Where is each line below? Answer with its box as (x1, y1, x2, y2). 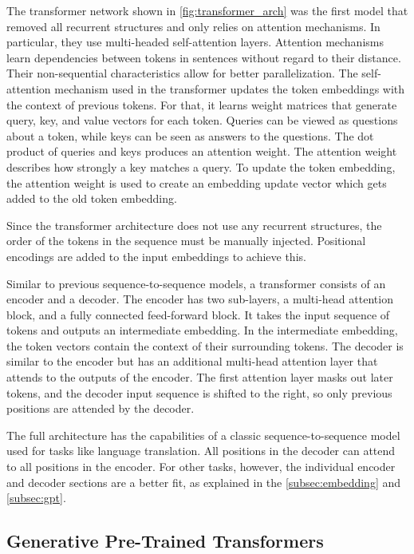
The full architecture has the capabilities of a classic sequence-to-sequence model (6, 426, 400, 443)
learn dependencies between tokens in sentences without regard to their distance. (6, 49, 401, 65)
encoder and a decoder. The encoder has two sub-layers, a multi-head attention (6, 291, 393, 307)
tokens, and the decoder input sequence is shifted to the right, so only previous (6, 384, 392, 401)
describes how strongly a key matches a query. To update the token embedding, (6, 158, 396, 175)
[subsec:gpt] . (6, 489, 66, 506)
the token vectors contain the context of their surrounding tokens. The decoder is (6, 337, 404, 354)
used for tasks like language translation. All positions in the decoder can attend (6, 442, 396, 459)
